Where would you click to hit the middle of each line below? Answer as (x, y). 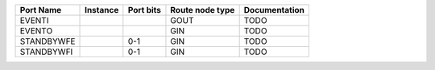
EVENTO (36, 31)
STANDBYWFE (48, 41)
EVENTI (34, 20)
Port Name (41, 10)
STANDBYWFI (46, 52)
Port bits (144, 10)
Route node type (203, 10)
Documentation (274, 10)
